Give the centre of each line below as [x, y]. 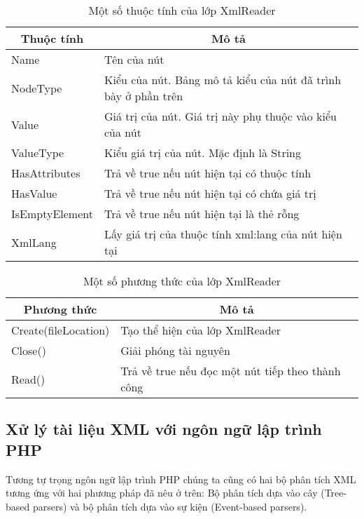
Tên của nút [134, 59]
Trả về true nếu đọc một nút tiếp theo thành [231, 371]
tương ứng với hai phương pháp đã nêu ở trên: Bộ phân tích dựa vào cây [162, 493]
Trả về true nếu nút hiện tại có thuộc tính [208, 173]
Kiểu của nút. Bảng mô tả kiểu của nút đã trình [223, 80]
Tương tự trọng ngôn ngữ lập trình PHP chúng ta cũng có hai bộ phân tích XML [181, 479]
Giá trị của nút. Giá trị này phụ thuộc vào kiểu [220, 116]
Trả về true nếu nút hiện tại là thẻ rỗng [202, 214]
